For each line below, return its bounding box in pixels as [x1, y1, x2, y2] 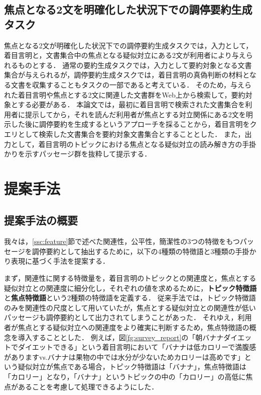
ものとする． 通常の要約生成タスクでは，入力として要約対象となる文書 [18, 59, 252, 70]
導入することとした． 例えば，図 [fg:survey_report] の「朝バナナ [18, 332, 224, 342]
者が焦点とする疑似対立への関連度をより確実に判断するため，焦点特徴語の [4, 322, 249, 333]
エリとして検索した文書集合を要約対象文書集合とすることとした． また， [4, 128, 245, 139]
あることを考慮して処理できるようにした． [18, 381, 159, 391]
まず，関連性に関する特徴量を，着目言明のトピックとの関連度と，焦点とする [4, 273, 256, 283]
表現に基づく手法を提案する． [11, 256, 109, 266]
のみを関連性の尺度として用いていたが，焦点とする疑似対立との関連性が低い [4, 302, 256, 312]
